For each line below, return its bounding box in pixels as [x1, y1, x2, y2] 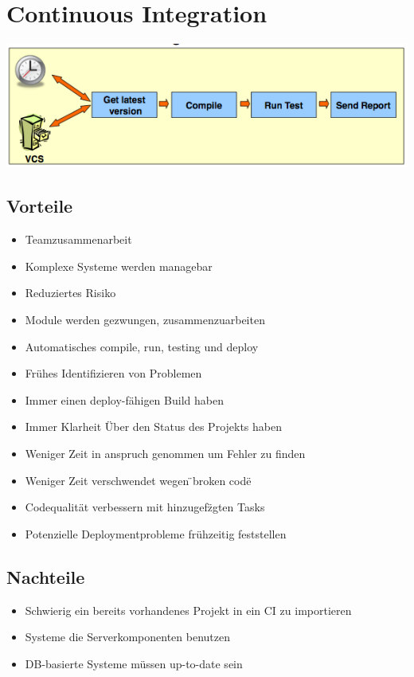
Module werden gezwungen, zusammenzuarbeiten [25, 311, 265, 327]
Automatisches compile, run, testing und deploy [25, 338, 259, 354]
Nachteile [6, 564, 85, 589]
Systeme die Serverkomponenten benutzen [25, 628, 231, 645]
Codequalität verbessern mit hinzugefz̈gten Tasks [25, 499, 265, 515]
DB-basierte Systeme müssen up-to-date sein [25, 655, 243, 671]
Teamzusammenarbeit [25, 231, 132, 248]
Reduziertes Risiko [25, 284, 116, 301]
